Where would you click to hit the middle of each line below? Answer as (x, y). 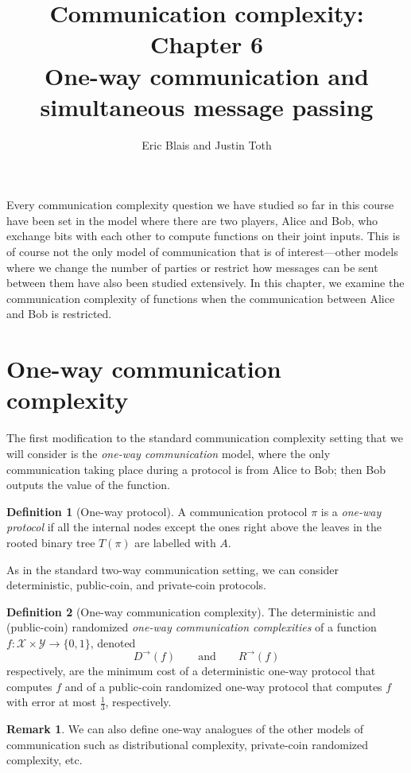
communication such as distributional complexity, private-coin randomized (187, 744)
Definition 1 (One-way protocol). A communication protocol (157, 511)
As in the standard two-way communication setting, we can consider (173, 569)
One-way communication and (207, 75)
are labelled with (175, 542)
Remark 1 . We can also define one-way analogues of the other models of (185, 728)
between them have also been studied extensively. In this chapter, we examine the (205, 283)
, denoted (113, 642)
